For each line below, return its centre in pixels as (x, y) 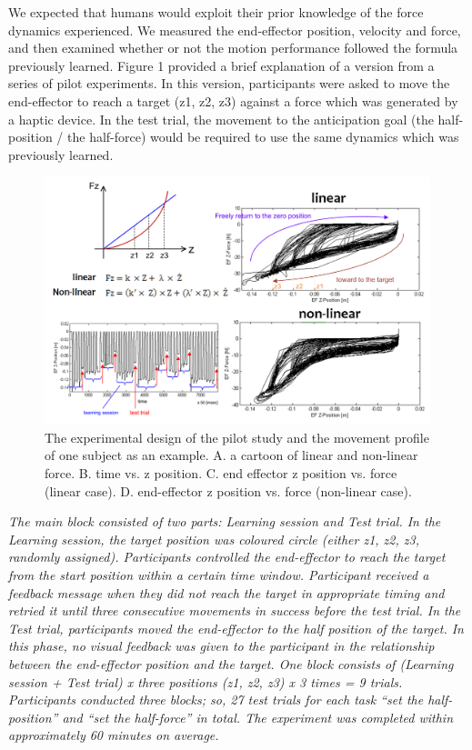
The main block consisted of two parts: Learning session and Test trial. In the (225, 521)
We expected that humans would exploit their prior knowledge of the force (216, 12)
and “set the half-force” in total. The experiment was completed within (258, 717)
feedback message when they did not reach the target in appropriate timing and (226, 592)
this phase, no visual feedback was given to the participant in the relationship (221, 646)
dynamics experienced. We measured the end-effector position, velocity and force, (235, 30)
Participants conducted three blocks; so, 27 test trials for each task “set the (216, 700)
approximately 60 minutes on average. (114, 735)
